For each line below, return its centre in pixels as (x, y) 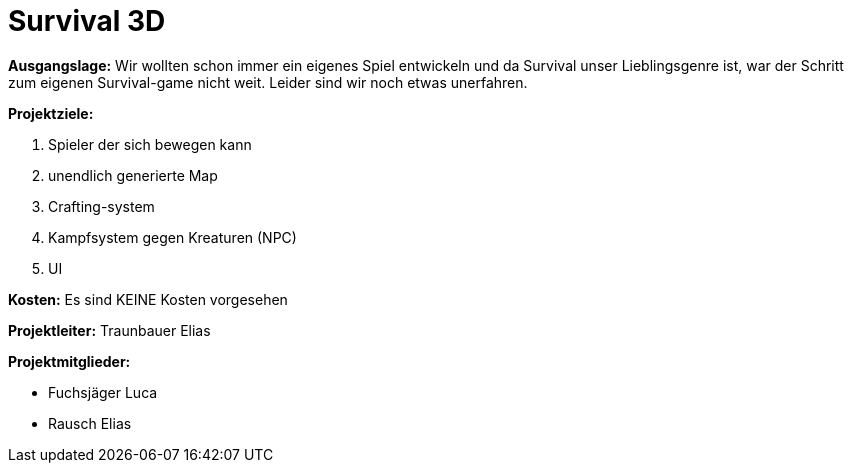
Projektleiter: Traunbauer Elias (109, 330)
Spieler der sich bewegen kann (150, 144)
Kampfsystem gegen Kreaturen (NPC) (172, 237)
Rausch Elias (90, 423)
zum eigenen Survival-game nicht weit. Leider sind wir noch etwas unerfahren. (268, 82)
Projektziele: (51, 113)
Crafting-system (101, 206)
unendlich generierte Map (133, 175)
